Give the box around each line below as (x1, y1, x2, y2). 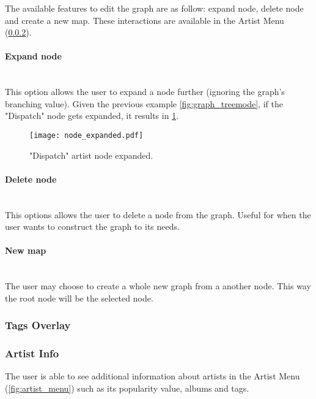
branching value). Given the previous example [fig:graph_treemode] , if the (5, 97, 283, 110)
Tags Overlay (5, 317, 71, 333)
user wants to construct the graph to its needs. (5, 220, 180, 233)
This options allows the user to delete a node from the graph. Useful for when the (5, 208, 311, 221)
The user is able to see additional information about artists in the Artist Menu (5, 370, 300, 382)
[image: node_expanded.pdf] (29, 131, 144, 140)
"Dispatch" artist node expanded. (29, 148, 153, 161)
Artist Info (5, 346, 59, 361)
